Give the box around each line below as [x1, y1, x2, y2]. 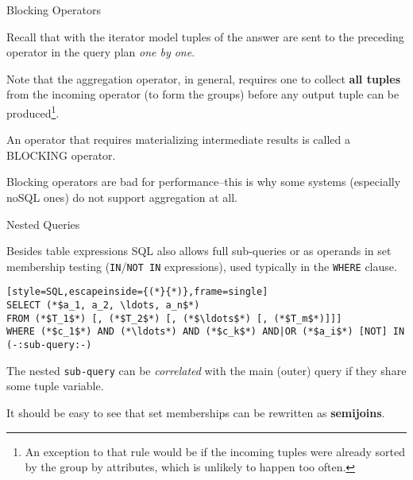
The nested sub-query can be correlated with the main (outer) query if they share [6, 362, 407, 378]
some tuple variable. [6, 377, 104, 394]
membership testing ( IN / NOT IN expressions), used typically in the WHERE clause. [6, 257, 397, 274]
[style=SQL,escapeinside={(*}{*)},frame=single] [6, 286, 268, 298]
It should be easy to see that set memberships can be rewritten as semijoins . [6, 404, 385, 420]
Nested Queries [6, 215, 80, 232]
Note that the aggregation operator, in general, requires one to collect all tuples [6, 70, 401, 87]
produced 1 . [6, 102, 60, 121]
